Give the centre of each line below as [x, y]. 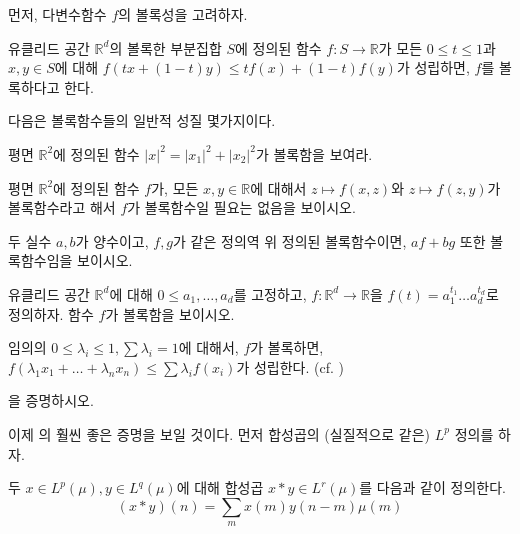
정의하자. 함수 [51, 313]
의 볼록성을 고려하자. [183, 14]
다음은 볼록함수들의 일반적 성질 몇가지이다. [142, 120]
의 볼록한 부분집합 [165, 47]
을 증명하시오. [51, 400]
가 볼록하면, [287, 347]
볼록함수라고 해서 [62, 207]
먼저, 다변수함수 [57, 14]
